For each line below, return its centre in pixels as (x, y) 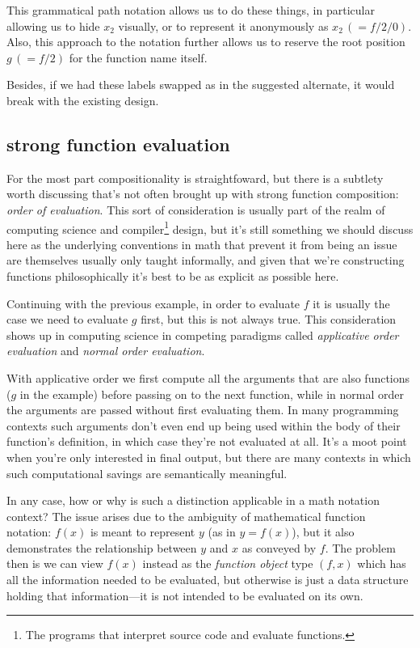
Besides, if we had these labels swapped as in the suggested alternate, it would (201, 85)
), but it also (323, 532)
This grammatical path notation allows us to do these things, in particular (191, 10)
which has (382, 563)
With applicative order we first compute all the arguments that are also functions (208, 377)
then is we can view (55, 563)
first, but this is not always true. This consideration (269, 319)
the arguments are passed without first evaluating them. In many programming (203, 410)
